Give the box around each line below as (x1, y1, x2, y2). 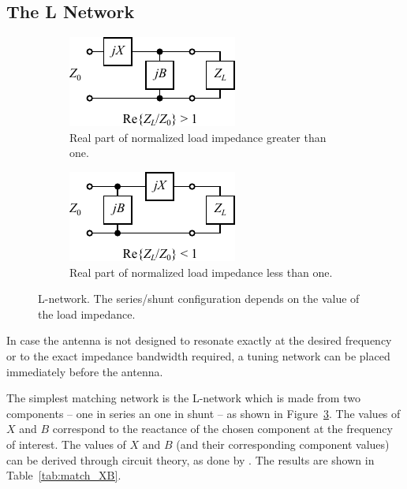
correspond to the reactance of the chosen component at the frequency (52, 420, 393, 437)
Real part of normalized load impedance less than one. (69, 263, 333, 280)
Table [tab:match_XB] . (6, 467, 121, 483)
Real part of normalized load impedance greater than (69, 129, 327, 145)
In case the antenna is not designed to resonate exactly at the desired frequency (6, 332, 392, 349)
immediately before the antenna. (6, 363, 163, 379)
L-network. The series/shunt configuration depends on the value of (38, 290, 360, 307)
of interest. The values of (6, 435, 126, 452)
